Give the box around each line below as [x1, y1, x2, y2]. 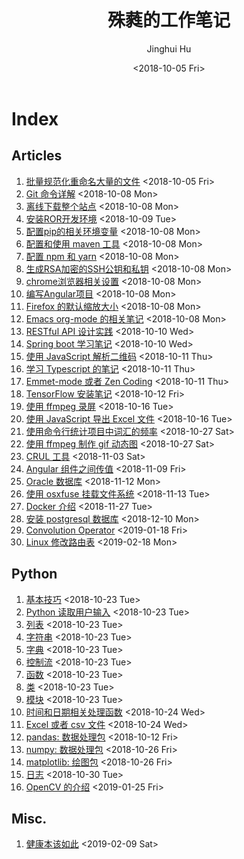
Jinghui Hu [146, 42, 192, 55]
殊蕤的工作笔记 [107, 9, 231, 32]
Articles [11, 147, 63, 165]
